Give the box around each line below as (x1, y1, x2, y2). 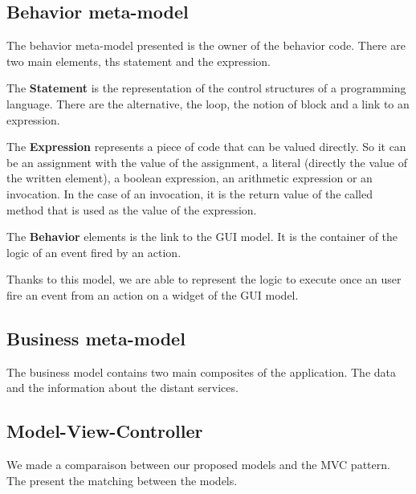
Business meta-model (6, 325, 186, 350)
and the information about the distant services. (6, 379, 239, 396)
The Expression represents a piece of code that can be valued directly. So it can (6, 138, 406, 155)
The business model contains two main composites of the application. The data (6, 363, 396, 380)
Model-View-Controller (6, 418, 203, 443)
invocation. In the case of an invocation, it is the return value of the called (6, 185, 373, 202)
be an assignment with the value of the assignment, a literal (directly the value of (6, 153, 407, 170)
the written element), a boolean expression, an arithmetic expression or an (6, 169, 373, 186)
